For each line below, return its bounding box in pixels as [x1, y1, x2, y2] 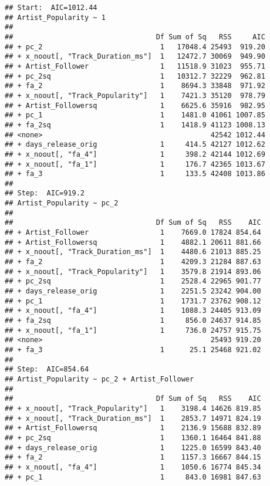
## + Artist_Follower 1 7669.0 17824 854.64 [5, 228, 261, 237]
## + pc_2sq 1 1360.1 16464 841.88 [5, 433, 261, 442]
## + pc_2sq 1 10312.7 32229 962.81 [5, 72, 265, 80]
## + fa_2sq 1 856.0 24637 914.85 [5, 316, 261, 325]
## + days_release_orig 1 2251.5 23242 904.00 [5, 287, 261, 296]
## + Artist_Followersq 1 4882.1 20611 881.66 [5, 238, 261, 247]
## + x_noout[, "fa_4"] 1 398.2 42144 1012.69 [5, 150, 265, 158]
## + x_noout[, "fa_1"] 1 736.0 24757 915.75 [5, 326, 261, 335]
